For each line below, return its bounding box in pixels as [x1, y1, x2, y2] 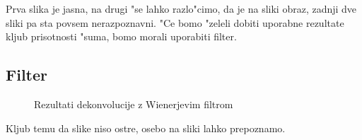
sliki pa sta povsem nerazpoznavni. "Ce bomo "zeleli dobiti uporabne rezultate [6, 15, 344, 30]
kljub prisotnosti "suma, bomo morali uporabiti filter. [6, 29, 237, 44]
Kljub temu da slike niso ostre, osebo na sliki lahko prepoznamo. [6, 120, 286, 135]
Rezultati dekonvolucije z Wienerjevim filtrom [34, 96, 233, 111]
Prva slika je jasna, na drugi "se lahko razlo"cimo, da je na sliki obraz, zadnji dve [6, 1, 357, 16]
